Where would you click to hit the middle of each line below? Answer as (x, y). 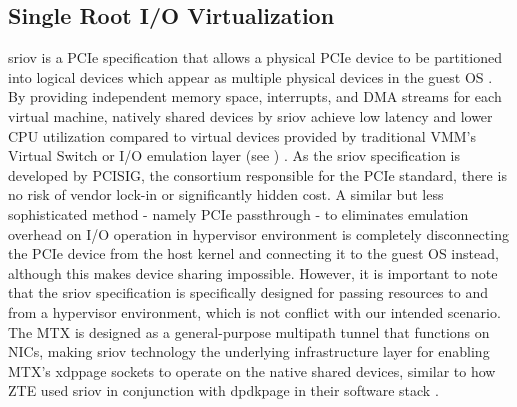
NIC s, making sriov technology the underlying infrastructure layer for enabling (249, 351)
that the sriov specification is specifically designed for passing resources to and (248, 292)
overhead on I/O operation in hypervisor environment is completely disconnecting (258, 233)
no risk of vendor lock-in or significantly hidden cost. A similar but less (226, 194)
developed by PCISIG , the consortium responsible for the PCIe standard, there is (257, 174)
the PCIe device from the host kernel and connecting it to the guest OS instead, (253, 253)
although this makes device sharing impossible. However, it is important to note (253, 272)
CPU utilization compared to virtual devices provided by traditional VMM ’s (242, 135)
